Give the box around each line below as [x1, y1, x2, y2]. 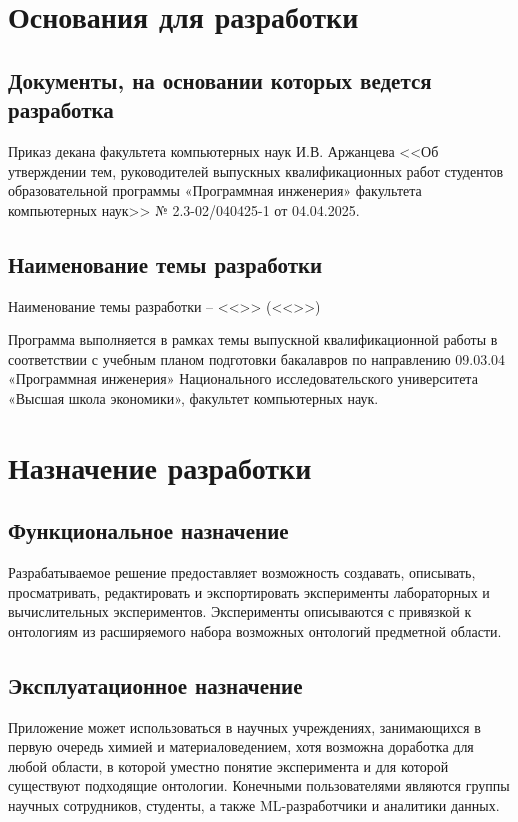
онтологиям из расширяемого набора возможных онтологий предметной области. [8, 620, 502, 641]
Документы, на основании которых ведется [8, 64, 432, 95]
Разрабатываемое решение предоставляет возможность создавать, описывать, [8, 562, 476, 583]
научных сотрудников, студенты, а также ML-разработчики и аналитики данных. [8, 795, 500, 816]
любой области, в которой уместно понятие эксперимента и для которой [8, 755, 449, 776]
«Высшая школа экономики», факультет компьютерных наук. [8, 387, 379, 408]
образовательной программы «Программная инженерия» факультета [8, 180, 422, 201]
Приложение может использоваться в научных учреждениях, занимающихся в [8, 716, 481, 737]
